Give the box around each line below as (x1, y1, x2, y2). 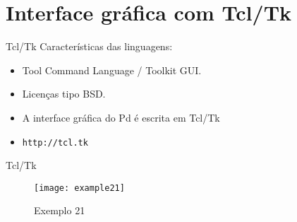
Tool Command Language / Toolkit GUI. (22, 62, 202, 77)
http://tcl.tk (22, 137, 88, 148)
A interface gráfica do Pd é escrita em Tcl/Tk (22, 110, 220, 124)
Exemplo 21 (34, 203, 85, 218)
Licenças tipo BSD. (22, 86, 106, 101)
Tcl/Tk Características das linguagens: (6, 39, 173, 54)
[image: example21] (34, 182, 125, 193)
